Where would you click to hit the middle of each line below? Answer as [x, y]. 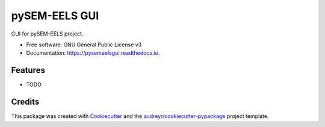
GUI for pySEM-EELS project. [47, 34]
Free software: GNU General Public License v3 [84, 45]
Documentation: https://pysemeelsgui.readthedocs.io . [93, 53]
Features [28, 70]
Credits [25, 102]
